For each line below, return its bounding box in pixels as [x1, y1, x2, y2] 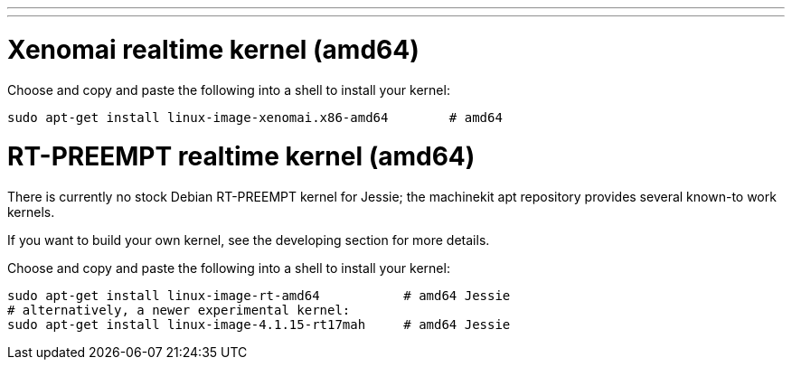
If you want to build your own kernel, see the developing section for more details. [7, 232, 490, 248]
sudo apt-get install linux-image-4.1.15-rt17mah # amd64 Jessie [7, 317, 511, 332]
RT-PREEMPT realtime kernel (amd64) [7, 141, 476, 173]
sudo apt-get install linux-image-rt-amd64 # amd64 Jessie [7, 288, 511, 303]
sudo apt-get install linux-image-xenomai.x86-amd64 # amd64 [7, 109, 503, 125]
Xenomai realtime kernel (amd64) [7, 33, 420, 65]
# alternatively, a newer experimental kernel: [7, 303, 351, 317]
